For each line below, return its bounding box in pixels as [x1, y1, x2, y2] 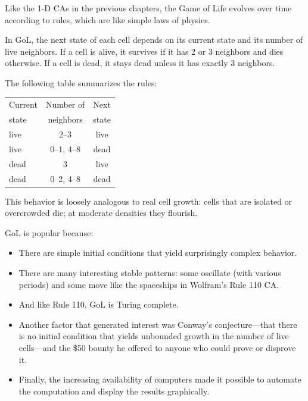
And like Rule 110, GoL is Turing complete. [18, 298, 179, 311]
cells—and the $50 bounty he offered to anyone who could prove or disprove [18, 341, 296, 353]
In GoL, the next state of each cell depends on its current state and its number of [5, 33, 303, 46]
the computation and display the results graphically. [18, 384, 210, 397]
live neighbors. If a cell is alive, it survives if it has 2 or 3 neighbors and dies [5, 45, 284, 57]
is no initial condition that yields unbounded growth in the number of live [18, 330, 289, 342]
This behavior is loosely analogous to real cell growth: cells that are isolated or [5, 195, 293, 207]
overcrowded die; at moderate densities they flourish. [5, 206, 198, 219]
